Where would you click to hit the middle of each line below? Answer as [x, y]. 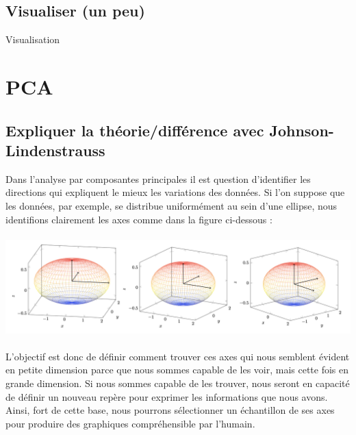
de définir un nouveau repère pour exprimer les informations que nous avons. [167, 396]
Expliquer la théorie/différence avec [135, 130]
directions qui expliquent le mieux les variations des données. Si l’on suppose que [175, 192]
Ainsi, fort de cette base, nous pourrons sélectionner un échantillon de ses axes [170, 410]
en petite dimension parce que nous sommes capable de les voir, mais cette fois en [177, 370]
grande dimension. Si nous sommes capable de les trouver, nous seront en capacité [178, 383]
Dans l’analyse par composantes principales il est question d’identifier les [158, 178]
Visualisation [33, 39]
